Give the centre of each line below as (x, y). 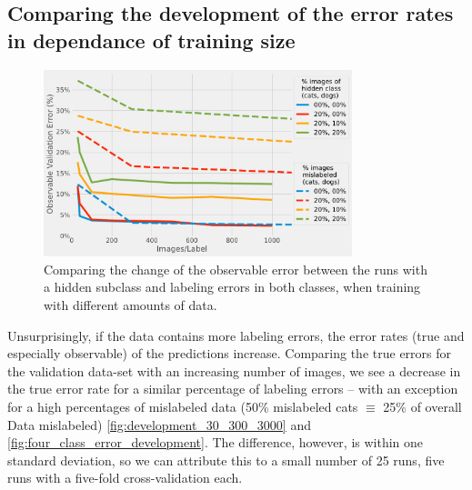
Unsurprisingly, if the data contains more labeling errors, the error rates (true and (236, 335)
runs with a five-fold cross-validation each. (125, 478)
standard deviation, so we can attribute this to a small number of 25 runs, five (226, 460)
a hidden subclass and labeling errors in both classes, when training (232, 287)
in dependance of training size (151, 40)
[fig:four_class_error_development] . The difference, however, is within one (216, 442)
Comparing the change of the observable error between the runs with (236, 269)
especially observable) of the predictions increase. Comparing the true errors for (230, 353)
